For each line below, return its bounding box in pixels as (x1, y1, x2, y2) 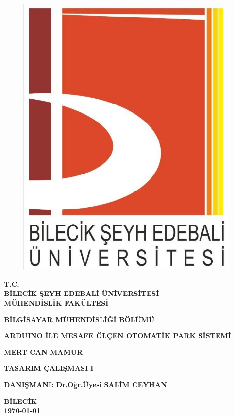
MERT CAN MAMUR (4, 347, 83, 357)
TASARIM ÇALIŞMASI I (4, 363, 94, 373)
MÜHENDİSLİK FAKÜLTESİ (4, 297, 109, 308)
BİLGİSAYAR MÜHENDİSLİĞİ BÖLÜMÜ (4, 314, 155, 324)
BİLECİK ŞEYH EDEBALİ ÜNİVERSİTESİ (4, 288, 159, 298)
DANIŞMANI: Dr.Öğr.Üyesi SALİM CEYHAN (4, 379, 167, 389)
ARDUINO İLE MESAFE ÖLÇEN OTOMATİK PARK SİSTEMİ (4, 330, 231, 341)
